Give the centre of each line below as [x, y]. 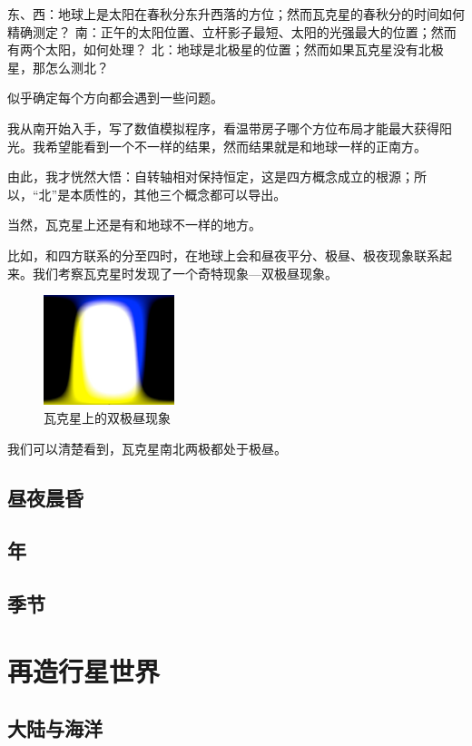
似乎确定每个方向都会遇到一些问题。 [115, 98]
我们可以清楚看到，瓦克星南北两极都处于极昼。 [147, 448]
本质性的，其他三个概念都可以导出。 [178, 194]
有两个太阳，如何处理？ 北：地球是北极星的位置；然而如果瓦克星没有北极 [226, 49]
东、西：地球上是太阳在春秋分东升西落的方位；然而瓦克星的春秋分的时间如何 [236, 14]
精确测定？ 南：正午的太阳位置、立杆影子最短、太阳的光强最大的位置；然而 [232, 31]
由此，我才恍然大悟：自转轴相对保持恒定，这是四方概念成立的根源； [211, 177]
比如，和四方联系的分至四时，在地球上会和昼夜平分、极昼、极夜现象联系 [223, 255]
